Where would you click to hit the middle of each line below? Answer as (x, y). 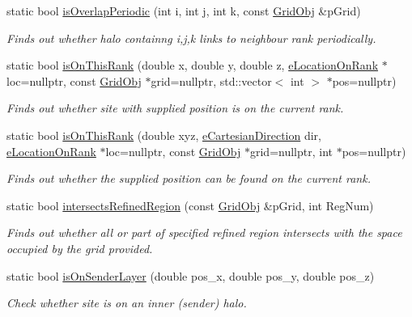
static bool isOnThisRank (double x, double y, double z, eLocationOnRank (193, 65)
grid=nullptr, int (291, 151)
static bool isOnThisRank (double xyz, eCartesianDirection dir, (164, 135)
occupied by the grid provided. (80, 248)
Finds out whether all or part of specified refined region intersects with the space (204, 232)
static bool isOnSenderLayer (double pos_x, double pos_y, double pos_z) (191, 275)
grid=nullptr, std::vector (211, 80)
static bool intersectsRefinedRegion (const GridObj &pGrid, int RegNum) (190, 205)
